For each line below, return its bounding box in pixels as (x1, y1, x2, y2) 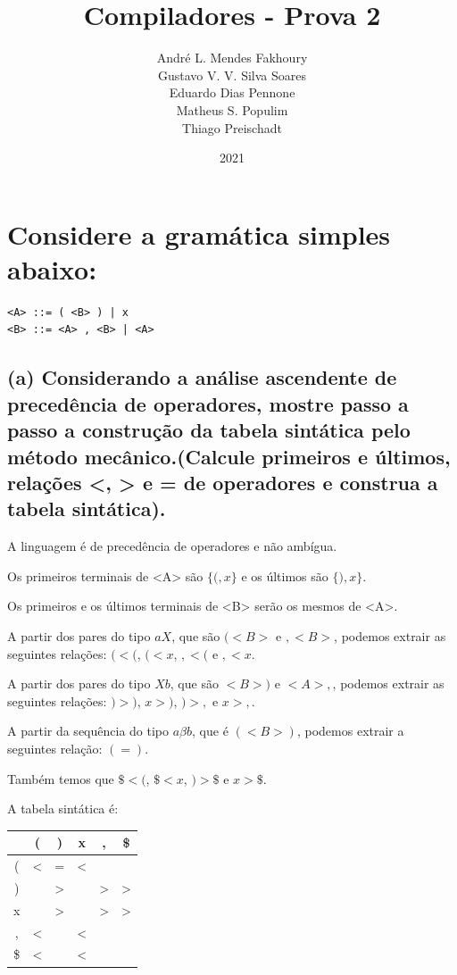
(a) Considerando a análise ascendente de (7, 363, 397, 391)
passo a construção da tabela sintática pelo (7, 416, 411, 444)
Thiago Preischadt (182, 118, 282, 137)
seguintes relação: (7, 738, 103, 757)
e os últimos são (241, 566, 328, 585)
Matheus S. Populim (176, 100, 288, 119)
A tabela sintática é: (7, 799, 119, 818)
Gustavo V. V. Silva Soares (158, 65, 306, 84)
